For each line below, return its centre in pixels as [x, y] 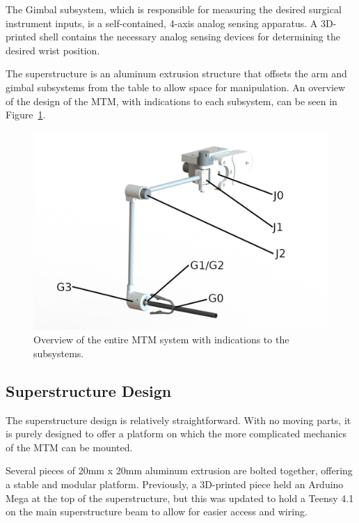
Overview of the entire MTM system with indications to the [161, 339]
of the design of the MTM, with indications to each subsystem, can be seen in [171, 101]
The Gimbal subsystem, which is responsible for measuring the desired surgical [174, 9]
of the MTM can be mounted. [69, 447]
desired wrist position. [53, 50]
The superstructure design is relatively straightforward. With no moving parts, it [178, 420]
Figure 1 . [26, 115]
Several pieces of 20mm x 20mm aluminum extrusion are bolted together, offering [179, 470]
